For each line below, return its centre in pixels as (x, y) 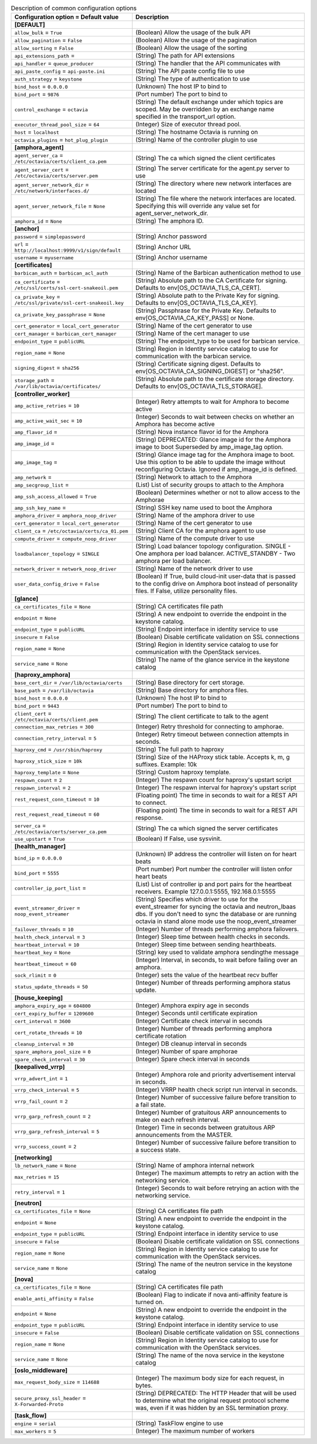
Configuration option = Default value (67, 17)
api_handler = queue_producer (54, 63)
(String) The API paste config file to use (190, 71)
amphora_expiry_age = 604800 (53, 1005)
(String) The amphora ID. (170, 221)
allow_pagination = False (48, 40)
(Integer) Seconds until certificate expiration (196, 1013)
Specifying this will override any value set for (198, 206)
